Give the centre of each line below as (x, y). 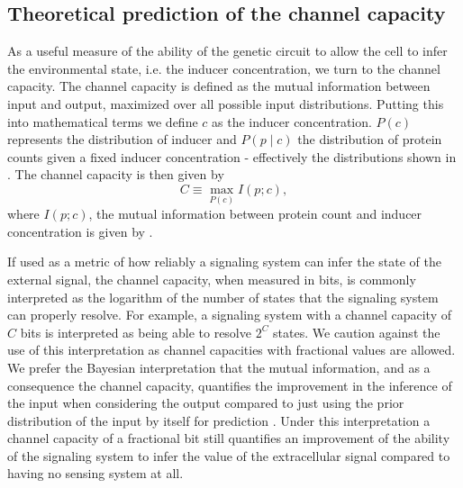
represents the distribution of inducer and (122, 139)
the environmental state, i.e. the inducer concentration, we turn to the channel (224, 68)
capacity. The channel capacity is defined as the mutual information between (219, 86)
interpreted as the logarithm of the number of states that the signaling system (223, 297)
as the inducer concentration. (292, 121)
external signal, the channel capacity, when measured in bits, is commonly (212, 279)
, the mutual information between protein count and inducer (255, 214)
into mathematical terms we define (103, 121)
